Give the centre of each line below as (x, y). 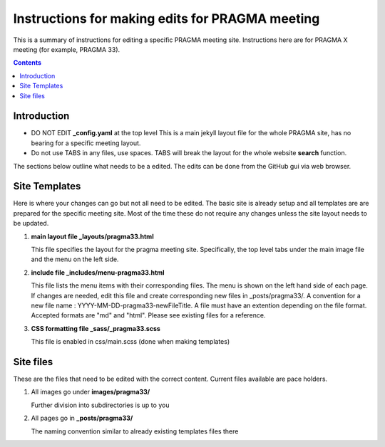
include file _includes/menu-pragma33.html (98, 272)
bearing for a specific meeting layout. (86, 143)
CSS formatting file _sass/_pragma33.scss (96, 328)
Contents (27, 63)
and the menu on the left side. (75, 259)
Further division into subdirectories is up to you (100, 405)
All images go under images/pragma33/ (91, 392)
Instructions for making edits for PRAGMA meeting (166, 19)
